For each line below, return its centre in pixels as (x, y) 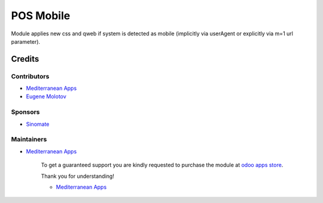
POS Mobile (41, 16)
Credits (25, 59)
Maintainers (29, 140)
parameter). (26, 41)
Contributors (30, 76)
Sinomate (38, 124)
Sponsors (25, 112)
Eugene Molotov (46, 96)
